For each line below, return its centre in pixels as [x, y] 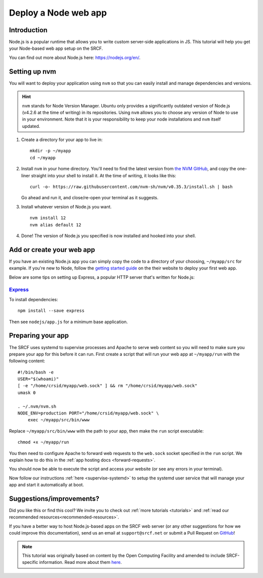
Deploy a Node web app [58, 13]
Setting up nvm [33, 72]
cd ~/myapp [43, 158]
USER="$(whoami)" [38, 379]
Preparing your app [39, 336]
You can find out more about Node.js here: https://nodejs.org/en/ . [75, 57]
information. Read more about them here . [80, 562]
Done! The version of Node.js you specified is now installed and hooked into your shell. [109, 236]
